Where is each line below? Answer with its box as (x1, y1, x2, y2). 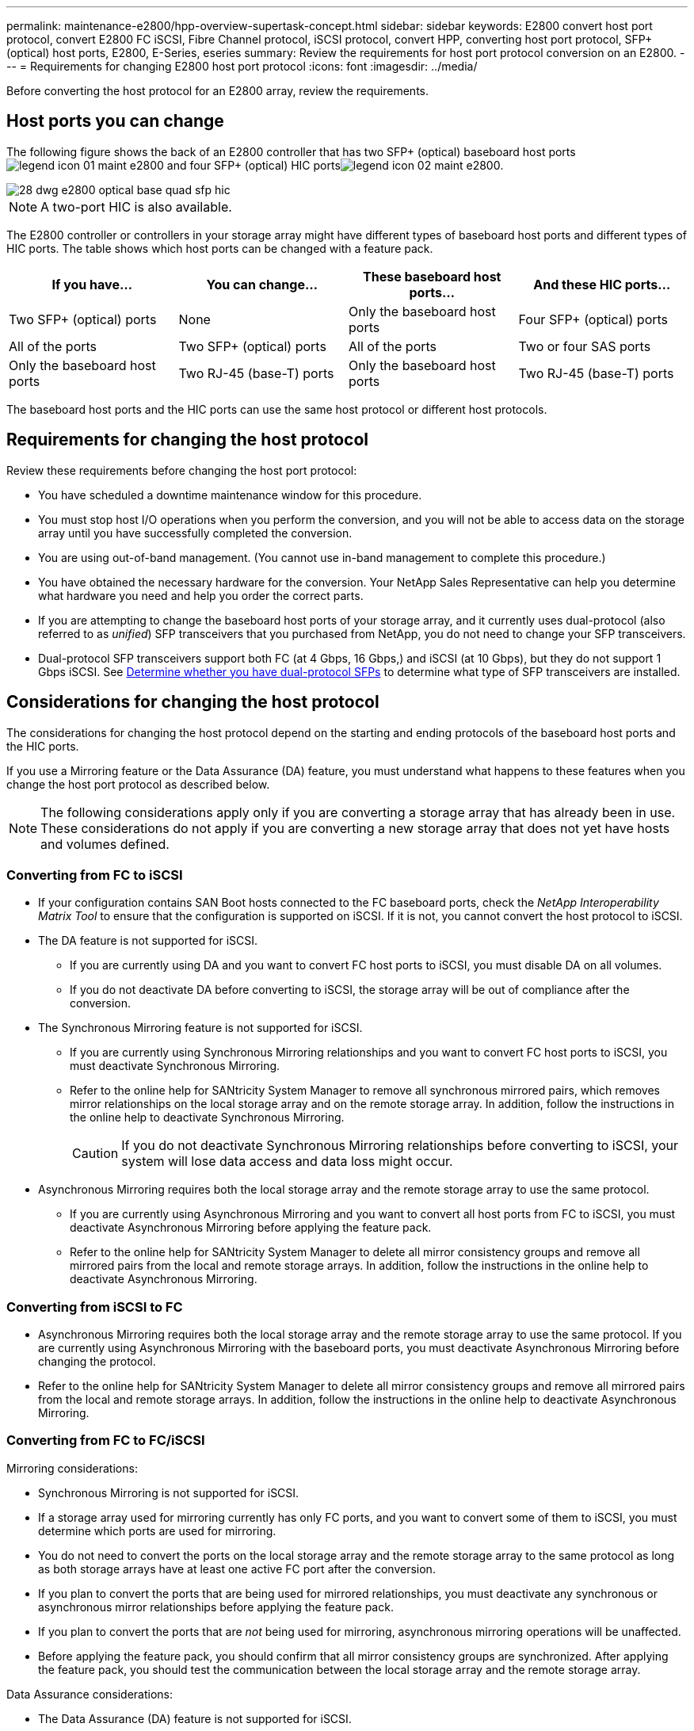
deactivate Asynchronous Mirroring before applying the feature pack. (70, 1221, 432, 1235)
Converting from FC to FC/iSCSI (6, 1432, 205, 1449)
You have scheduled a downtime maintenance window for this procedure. (38, 487, 422, 502)
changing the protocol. (38, 1355, 156, 1369)
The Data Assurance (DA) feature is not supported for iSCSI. (38, 1711, 352, 1725)
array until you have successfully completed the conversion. (38, 525, 353, 540)
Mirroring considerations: (6, 1461, 138, 1475)
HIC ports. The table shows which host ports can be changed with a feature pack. (6, 241, 433, 255)
